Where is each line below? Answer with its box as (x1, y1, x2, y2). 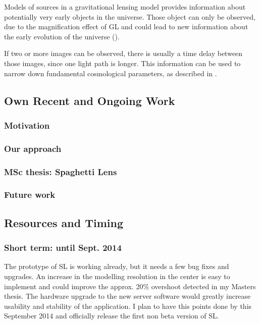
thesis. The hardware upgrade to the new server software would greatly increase (4, 291, 251, 301)
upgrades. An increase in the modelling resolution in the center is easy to (4, 271, 230, 281)
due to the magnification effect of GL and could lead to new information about (4, 21, 248, 32)
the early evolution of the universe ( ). (4, 31, 120, 41)
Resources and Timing (4, 214, 123, 230)
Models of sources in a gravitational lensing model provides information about (4, 2, 246, 12)
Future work (4, 188, 56, 201)
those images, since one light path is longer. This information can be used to (4, 58, 241, 68)
